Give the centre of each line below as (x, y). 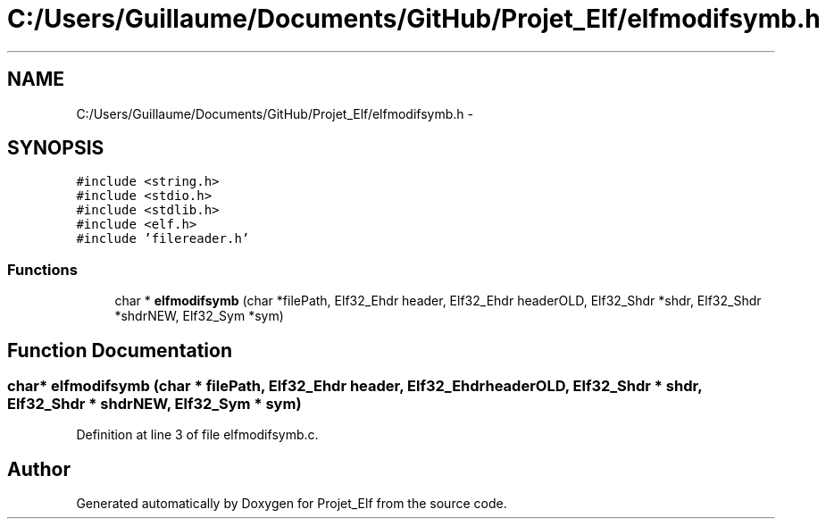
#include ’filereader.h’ (163, 239)
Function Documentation (120, 350)
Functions (42, 269)
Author (39, 469)
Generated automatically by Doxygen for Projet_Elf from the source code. (292, 504)
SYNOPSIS (56, 148)
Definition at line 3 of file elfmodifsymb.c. (197, 435)
